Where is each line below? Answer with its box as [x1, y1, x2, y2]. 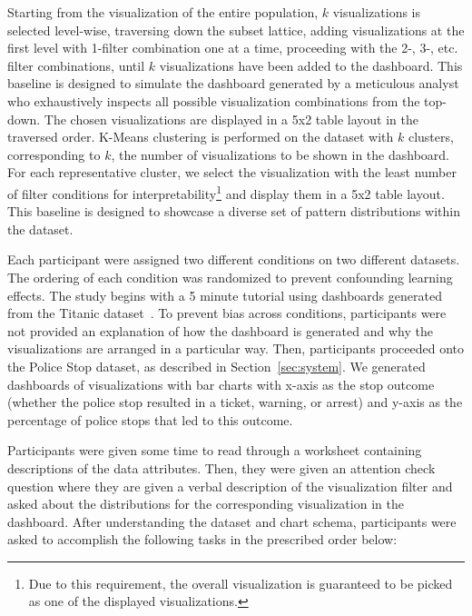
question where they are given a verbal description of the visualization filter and [7, 476, 453, 495]
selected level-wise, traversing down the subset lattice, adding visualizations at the [7, 20, 465, 39]
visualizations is [332, 3, 421, 21]
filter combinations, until [7, 55, 145, 75]
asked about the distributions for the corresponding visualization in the [7, 494, 404, 513]
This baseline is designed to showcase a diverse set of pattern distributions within [7, 202, 461, 221]
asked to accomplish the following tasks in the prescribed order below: [7, 530, 398, 549]
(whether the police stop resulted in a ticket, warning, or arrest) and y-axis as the [7, 392, 463, 412]
